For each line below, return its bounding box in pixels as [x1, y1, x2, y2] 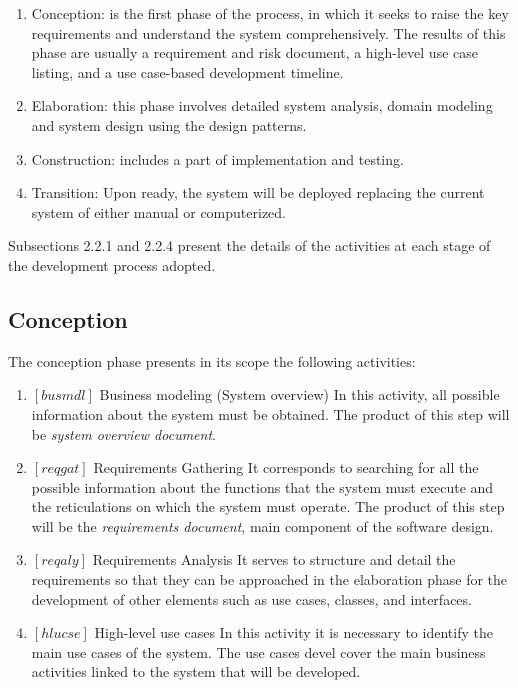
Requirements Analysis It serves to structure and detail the [92, 549, 456, 570]
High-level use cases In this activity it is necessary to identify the [94, 622, 493, 643]
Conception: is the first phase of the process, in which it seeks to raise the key [31, 3, 509, 23]
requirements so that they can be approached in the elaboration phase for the [31, 569, 508, 590]
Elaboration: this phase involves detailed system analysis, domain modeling [31, 95, 493, 116]
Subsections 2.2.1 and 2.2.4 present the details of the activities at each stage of [8, 235, 491, 256]
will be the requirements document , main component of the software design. [31, 515, 494, 536]
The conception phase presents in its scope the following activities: [8, 350, 416, 371]
